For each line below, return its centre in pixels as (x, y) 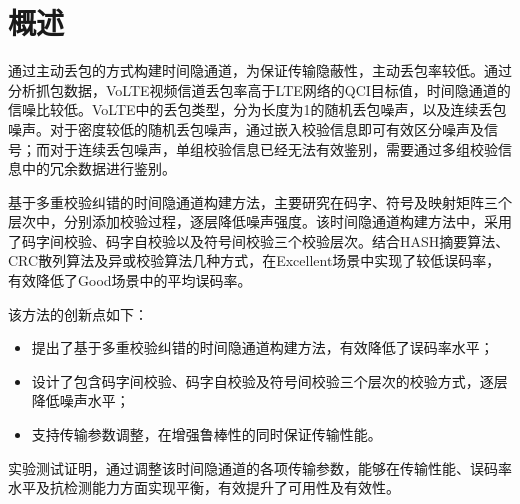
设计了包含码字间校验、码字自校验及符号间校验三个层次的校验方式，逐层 (269, 380)
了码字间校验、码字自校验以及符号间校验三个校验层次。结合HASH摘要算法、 (259, 240)
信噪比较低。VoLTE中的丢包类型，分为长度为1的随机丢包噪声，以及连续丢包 (257, 109)
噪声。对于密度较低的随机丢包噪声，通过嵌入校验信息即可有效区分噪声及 (246, 128)
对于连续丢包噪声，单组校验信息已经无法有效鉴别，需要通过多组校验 (273, 148)
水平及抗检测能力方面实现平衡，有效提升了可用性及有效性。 (204, 487)
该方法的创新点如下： (78, 313)
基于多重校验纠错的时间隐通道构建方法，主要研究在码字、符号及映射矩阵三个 (260, 201)
